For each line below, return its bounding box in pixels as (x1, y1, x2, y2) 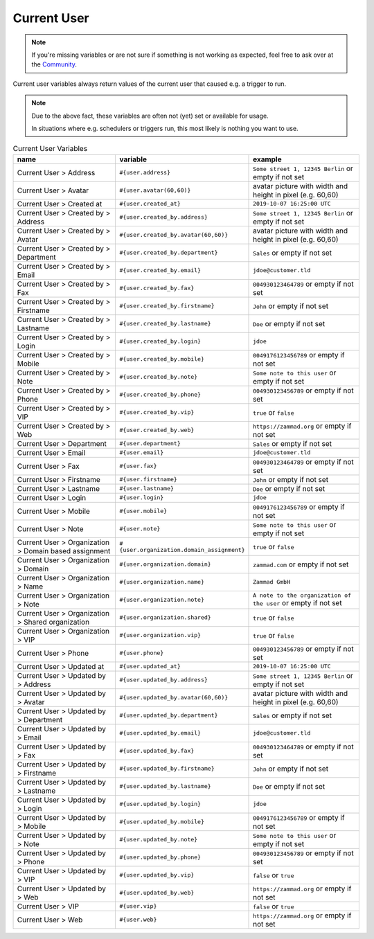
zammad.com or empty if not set (253, 560, 349, 569)
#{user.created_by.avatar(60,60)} (119, 231, 229, 239)
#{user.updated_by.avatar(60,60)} (119, 694, 229, 701)
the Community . (31, 60, 78, 69)
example (253, 154, 282, 164)
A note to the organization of (253, 592, 352, 599)
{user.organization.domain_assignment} (119, 546, 245, 553)
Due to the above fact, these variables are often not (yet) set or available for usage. (31, 111, 269, 120)
